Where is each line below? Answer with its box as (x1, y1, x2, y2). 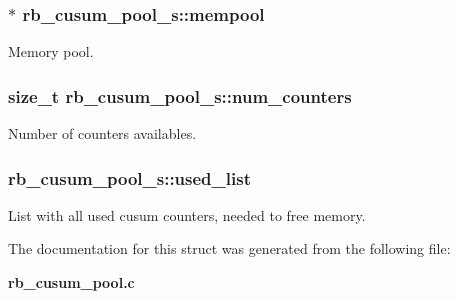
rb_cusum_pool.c (8, 272, 135, 293)
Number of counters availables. (8, 123, 197, 144)
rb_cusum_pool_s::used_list (8, 165, 251, 190)
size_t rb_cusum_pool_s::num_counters (8, 83, 352, 108)
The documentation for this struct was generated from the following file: (8, 238, 451, 259)
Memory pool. (8, 41, 94, 62)
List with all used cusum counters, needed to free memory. (8, 204, 366, 225)
